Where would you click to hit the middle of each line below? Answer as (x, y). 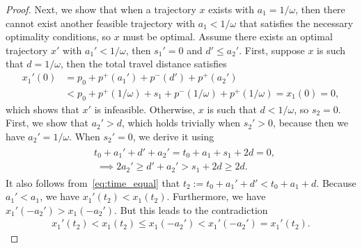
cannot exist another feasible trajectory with (101, 23)
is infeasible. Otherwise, (145, 109)
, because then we (311, 123)
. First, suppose (272, 50)
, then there (320, 9)
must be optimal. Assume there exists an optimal (228, 36)
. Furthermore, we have (216, 196)
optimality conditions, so (58, 36)
